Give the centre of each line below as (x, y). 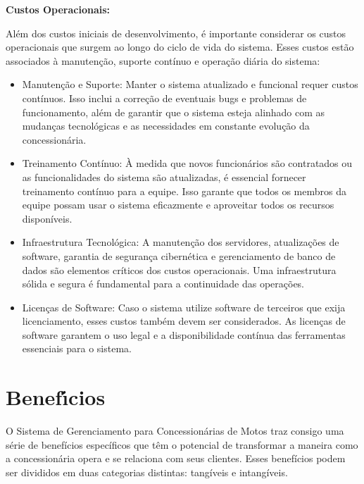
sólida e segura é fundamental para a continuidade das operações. (163, 284)
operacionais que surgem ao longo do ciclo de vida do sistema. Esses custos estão (180, 47)
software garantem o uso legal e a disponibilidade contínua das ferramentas (184, 334)
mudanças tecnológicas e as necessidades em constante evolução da (166, 126)
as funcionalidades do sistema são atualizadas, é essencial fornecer (164, 176)
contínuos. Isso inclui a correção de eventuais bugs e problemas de (164, 98)
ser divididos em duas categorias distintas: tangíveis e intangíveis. (147, 472)
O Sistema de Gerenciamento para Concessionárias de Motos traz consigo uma (175, 431)
